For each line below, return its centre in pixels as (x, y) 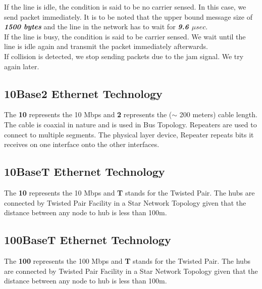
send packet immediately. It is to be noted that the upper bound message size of (128, 16)
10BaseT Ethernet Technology (85, 172)
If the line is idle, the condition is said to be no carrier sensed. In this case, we (125, 7)
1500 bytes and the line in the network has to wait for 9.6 (96, 27)
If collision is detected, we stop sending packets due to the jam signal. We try (124, 56)
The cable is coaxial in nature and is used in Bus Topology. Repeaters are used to (130, 124)
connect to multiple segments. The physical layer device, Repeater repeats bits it (129, 134)
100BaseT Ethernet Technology (88, 240)
